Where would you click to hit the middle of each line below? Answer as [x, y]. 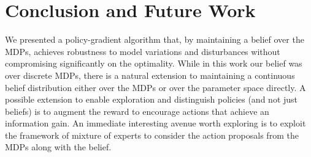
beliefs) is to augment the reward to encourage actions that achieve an [137, 111]
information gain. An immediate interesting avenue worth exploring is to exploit [155, 123]
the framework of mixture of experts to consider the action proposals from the [152, 135]
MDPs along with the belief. [58, 147]
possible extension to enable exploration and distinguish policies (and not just [152, 99]
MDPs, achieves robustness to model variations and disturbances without [143, 51]
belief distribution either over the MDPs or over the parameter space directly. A [155, 87]
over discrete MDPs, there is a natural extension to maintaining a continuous [150, 75]
